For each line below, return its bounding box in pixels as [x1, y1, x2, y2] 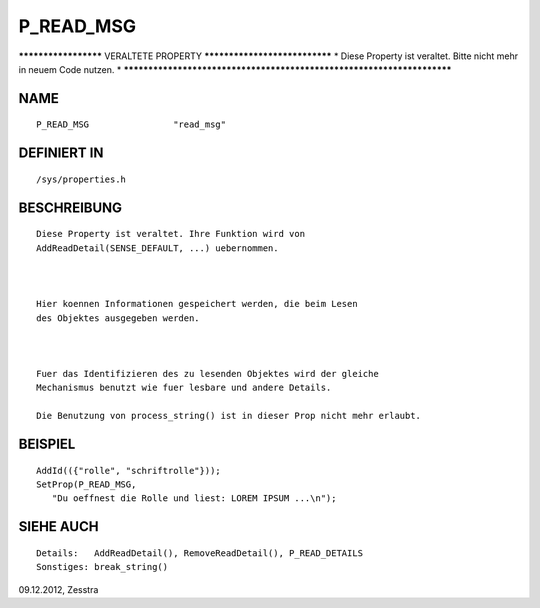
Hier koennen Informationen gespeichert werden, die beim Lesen [36, 298, 359, 310]
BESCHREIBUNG [18, 199, 123, 216]
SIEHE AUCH [18, 518, 99, 535]
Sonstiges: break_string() [36, 561, 169, 573]
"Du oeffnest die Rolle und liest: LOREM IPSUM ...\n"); [51, 493, 337, 504]
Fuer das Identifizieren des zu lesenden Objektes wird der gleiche [36, 368, 379, 380]
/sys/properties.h [36, 173, 127, 185]
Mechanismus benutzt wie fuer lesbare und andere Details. [36, 382, 332, 394]
